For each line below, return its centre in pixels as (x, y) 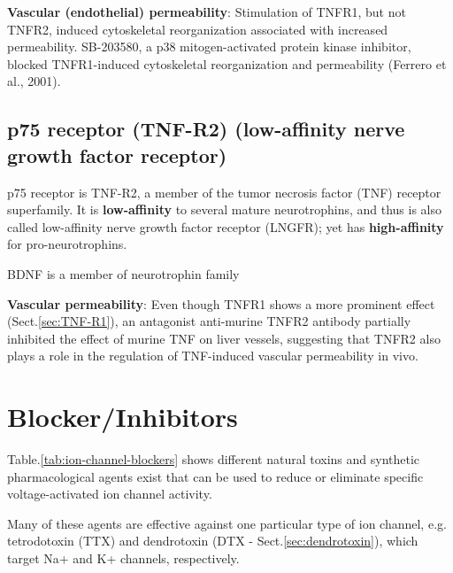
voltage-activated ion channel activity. (110, 494)
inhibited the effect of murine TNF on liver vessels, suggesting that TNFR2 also (224, 338)
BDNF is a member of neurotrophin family (123, 273)
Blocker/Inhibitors (123, 417)
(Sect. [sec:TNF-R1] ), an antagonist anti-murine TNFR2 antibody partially (209, 321)
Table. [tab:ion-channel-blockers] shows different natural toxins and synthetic (214, 459)
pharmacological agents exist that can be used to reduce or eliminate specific (215, 476)
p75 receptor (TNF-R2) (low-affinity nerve (206, 129)
